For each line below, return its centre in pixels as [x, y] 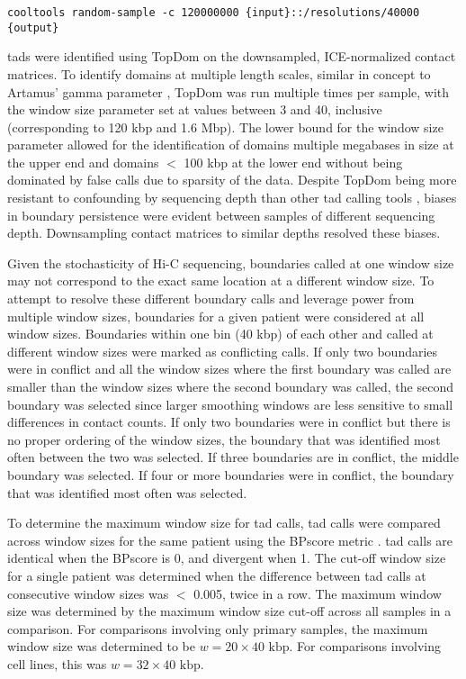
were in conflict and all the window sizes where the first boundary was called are [229, 369]
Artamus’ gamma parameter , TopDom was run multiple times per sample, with [229, 91]
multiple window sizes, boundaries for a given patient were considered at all [216, 316]
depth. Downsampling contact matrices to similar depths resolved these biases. [224, 233]
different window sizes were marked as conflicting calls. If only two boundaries [223, 351]
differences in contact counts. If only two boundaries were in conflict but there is [229, 422]
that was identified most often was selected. [127, 492]
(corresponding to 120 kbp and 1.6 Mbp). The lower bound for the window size [225, 127]
